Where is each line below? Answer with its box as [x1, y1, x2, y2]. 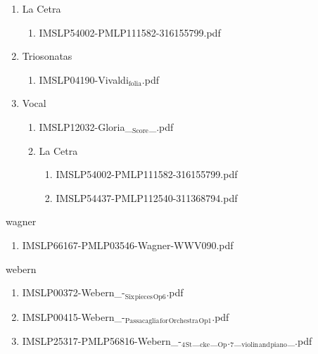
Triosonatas [22, 49, 72, 63]
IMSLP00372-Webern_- [22, 285, 125, 300]
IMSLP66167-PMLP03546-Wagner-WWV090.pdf [22, 237, 234, 252]
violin [241, 341, 259, 349]
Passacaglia [125, 317, 160, 325]
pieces [134, 293, 153, 301]
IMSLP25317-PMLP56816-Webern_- [22, 334, 182, 348]
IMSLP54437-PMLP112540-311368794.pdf [56, 190, 238, 205]
